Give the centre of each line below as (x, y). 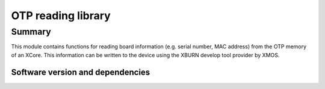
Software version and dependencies (81, 72)
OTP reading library (61, 16)
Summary (31, 32)
